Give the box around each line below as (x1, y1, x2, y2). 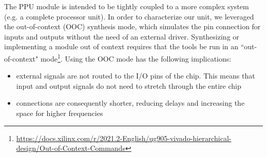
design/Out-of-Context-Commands (16, 143, 125, 153)
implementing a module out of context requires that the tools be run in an (4, 41, 239, 52)
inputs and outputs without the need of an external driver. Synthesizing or (4, 31, 239, 42)
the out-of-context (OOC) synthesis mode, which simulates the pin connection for (4, 21, 261, 32)
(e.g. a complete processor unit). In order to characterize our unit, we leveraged (4, 11, 254, 22)
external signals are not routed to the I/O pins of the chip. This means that (16, 70, 255, 81)
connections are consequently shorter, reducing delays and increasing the (16, 97, 245, 108)
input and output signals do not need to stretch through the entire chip (16, 80, 241, 91)
